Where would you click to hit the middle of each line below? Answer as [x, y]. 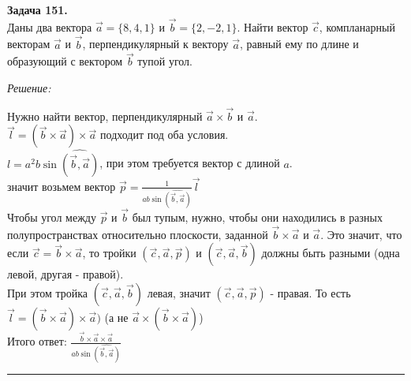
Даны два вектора [50, 26]
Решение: [29, 88]
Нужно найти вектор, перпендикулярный [105, 116]
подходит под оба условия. [164, 134]
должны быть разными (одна [331, 253]
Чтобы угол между [52, 217]
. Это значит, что [361, 234]
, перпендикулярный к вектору [155, 44]
